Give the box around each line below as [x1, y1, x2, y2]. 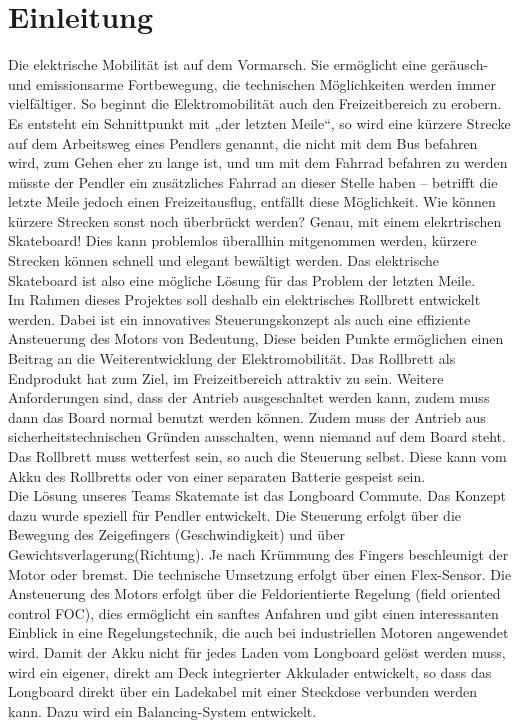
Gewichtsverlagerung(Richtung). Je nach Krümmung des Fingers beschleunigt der [8, 543, 509, 564]
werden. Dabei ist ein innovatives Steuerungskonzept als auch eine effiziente [8, 308, 471, 329]
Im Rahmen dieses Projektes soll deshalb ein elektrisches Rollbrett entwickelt [8, 289, 481, 310]
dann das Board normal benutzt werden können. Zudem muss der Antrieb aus [8, 406, 486, 427]
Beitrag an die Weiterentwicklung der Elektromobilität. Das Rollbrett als [8, 348, 456, 369]
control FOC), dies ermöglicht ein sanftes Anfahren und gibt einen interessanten [8, 602, 499, 623]
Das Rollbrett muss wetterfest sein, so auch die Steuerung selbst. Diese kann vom [8, 446, 507, 466]
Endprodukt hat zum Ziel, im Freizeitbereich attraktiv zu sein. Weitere [8, 367, 444, 388]
